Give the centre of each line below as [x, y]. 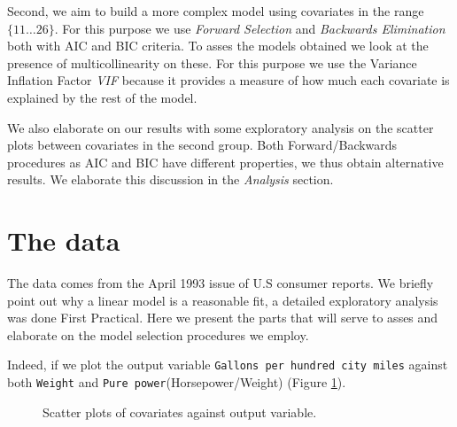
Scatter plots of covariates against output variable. [180, 411]
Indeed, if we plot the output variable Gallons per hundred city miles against [228, 365]
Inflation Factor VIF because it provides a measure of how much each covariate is [228, 80]
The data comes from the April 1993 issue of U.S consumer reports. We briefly [221, 283]
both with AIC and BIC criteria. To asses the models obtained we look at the [218, 46]
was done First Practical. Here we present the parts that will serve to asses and [223, 318]
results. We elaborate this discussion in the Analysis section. [170, 179]
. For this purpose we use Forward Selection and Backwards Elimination [250, 28]
